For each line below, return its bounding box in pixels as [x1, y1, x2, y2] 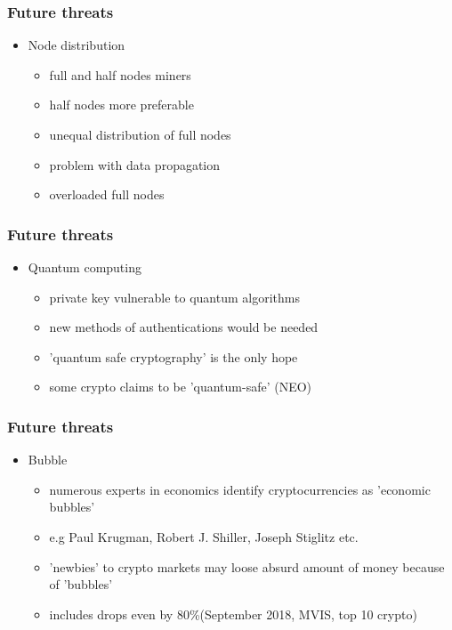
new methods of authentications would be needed [49, 318, 319, 336]
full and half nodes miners [49, 65, 191, 84]
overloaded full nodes [49, 185, 165, 204]
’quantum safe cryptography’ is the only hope [49, 347, 298, 366]
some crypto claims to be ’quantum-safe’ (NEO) [49, 377, 312, 396]
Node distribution [28, 36, 125, 54]
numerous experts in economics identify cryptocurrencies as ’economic [49, 480, 431, 498]
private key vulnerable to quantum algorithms [49, 287, 300, 306]
